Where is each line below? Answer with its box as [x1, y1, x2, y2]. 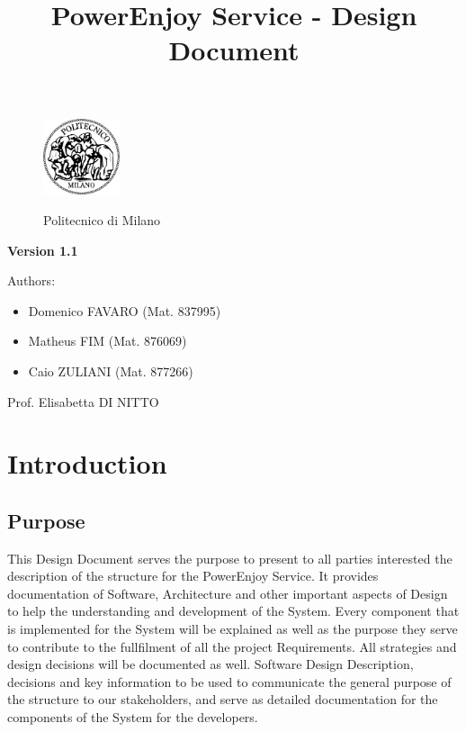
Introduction [7, 445, 167, 482]
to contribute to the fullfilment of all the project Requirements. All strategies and [7, 637, 457, 655]
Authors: [7, 271, 56, 290]
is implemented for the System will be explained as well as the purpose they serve [7, 619, 458, 638]
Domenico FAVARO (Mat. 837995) [28, 301, 221, 320]
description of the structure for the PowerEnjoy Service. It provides [7, 566, 379, 585]
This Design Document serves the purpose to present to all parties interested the [7, 548, 453, 567]
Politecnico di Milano [43, 210, 161, 229]
